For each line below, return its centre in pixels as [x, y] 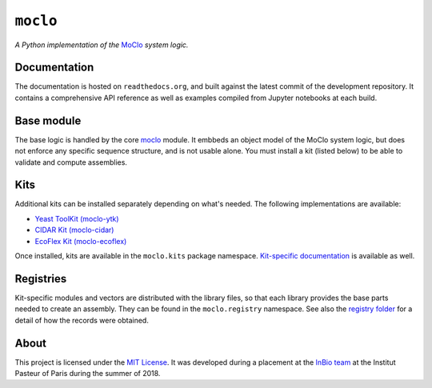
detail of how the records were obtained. [82, 320]
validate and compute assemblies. [71, 162]
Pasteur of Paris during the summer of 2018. [88, 373]
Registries [41, 279]
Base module [48, 120]
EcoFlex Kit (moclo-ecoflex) [81, 241]
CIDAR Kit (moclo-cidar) [74, 230]
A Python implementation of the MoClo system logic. [102, 45]
